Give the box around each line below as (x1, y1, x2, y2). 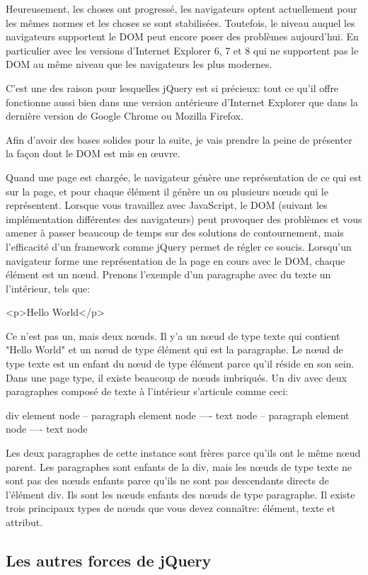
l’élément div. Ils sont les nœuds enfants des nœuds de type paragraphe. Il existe (6, 486, 355, 501)
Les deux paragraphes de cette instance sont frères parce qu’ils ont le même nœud (6, 445, 361, 460)
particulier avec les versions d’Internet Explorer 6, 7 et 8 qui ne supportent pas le (6, 42, 359, 57)
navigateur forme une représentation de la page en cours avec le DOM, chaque (6, 253, 345, 268)
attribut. (6, 515, 43, 529)
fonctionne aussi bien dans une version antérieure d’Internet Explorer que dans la (6, 94, 358, 109)
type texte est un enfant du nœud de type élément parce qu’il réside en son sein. (6, 356, 355, 371)
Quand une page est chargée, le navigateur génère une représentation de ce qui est (6, 169, 362, 184)
